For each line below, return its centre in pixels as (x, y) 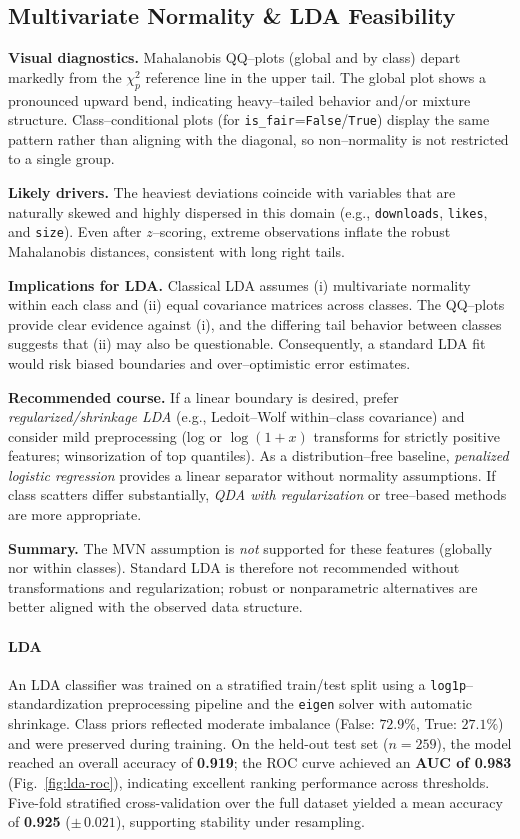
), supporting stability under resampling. (240, 821)
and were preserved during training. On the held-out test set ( (198, 742)
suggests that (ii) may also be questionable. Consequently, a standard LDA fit (247, 343)
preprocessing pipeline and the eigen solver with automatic (290, 703)
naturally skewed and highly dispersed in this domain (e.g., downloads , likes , (248, 211)
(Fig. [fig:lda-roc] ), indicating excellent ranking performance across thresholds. (249, 781)
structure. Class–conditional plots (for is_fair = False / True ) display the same (249, 119)
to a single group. (61, 158)
